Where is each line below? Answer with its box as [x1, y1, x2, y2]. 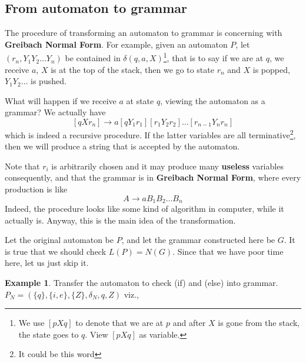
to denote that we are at [75, 317, 164, 329]
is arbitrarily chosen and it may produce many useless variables [51, 159, 284, 172]
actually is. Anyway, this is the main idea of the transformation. [5, 214, 236, 226]
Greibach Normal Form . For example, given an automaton [5, 38, 228, 50]
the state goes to [18, 328, 79, 340]
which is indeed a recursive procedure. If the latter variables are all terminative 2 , [5, 127, 296, 141]
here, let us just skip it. [5, 257, 89, 269]
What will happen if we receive [5, 94, 117, 106]
